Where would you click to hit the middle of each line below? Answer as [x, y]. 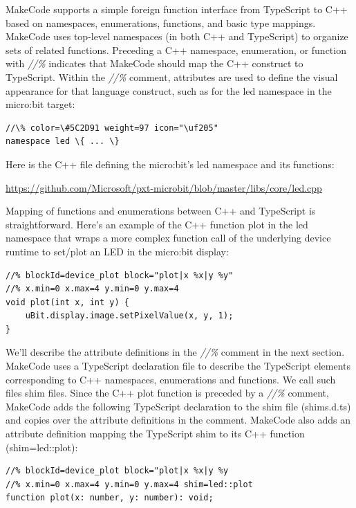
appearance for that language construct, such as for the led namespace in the [169, 90]
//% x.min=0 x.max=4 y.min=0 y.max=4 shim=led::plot [129, 484]
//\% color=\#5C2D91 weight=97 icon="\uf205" [112, 128]
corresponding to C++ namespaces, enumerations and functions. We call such [171, 379]
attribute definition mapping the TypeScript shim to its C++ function [155, 434]
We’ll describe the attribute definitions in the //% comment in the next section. [175, 352]
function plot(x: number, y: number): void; [110, 498]
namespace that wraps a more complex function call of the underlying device [168, 238]
